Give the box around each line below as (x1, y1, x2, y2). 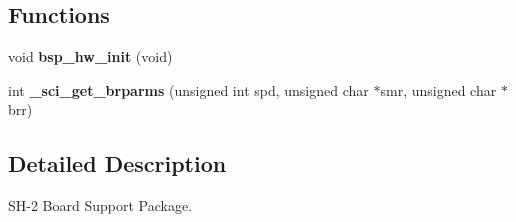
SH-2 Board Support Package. (8, 195, 193, 216)
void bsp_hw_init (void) (8, 46, 173, 67)
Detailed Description (8, 148, 227, 179)
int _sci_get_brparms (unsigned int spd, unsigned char (8, 79, 369, 100)
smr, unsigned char (380, 79, 497, 100)
